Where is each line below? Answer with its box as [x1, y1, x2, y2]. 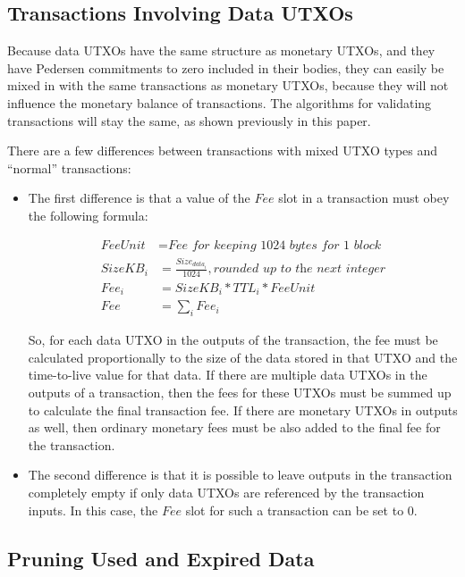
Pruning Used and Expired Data [7, 544, 315, 572]
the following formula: [28, 205, 148, 224]
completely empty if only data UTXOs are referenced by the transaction [28, 483, 425, 502]
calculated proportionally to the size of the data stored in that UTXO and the [28, 347, 458, 366]
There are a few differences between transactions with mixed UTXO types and [7, 141, 438, 160]
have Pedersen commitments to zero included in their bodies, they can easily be [7, 58, 444, 77]
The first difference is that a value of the [28, 188, 250, 207]
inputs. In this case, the [28, 500, 158, 519]
